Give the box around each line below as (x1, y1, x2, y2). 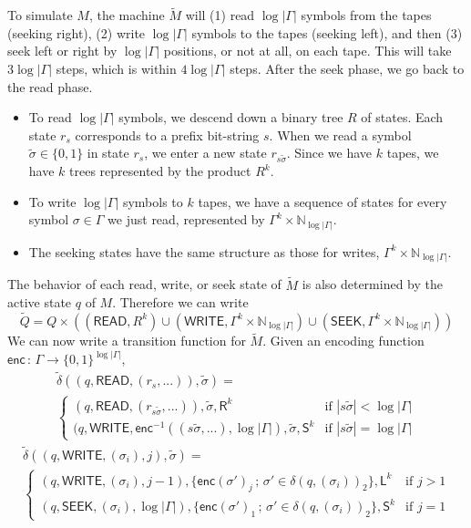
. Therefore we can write (112, 293, 249, 312)
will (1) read (185, 5, 255, 25)
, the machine (88, 5, 165, 25)
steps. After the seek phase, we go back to (230, 59, 465, 78)
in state (87, 143, 129, 162)
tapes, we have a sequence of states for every (198, 192, 447, 211)
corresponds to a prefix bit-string (75, 125, 260, 144)
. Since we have (286, 143, 373, 162)
